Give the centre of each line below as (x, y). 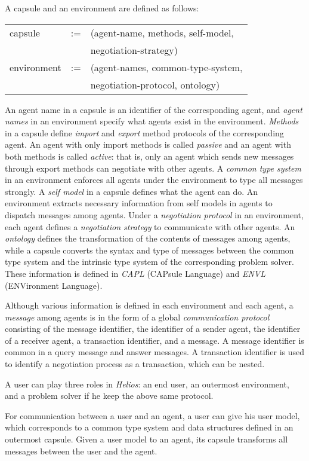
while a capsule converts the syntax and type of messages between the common (149, 250)
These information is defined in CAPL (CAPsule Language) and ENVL (135, 273)
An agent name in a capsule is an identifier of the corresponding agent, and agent (154, 109)
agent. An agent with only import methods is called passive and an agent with (148, 144)
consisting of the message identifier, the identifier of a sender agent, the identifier (153, 329)
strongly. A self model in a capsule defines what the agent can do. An (132, 191)
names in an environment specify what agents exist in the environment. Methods (152, 121)
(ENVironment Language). (54, 285)
